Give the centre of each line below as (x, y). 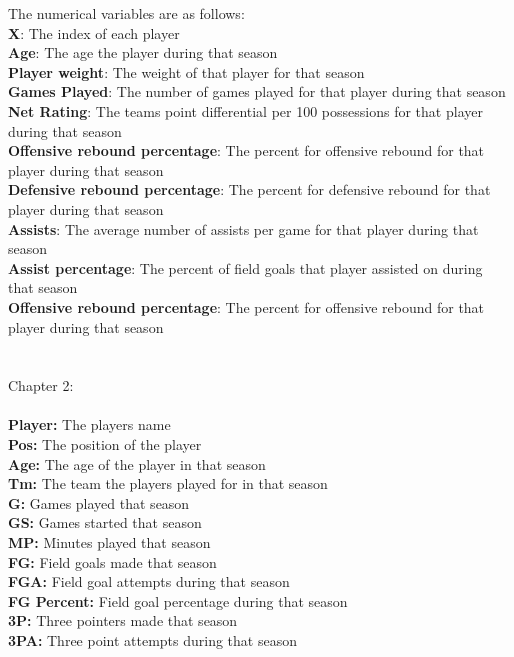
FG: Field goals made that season (112, 561)
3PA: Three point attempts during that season (152, 640)
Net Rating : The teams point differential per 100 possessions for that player (245, 110)
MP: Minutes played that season (109, 542)
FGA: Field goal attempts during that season (149, 581)
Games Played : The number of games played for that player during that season (257, 91)
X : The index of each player (94, 32)
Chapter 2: (41, 385)
